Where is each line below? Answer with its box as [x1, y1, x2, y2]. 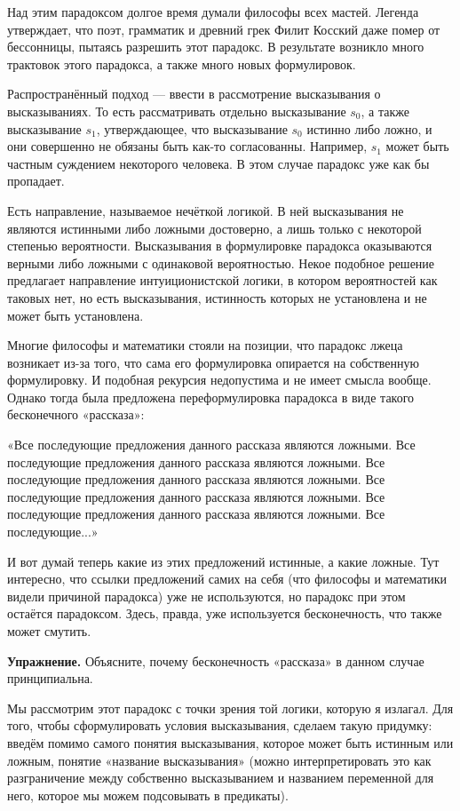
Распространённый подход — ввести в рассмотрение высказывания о [7, 84, 381, 103]
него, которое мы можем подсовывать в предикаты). [7, 785, 289, 804]
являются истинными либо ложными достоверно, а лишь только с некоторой [7, 219, 422, 237]
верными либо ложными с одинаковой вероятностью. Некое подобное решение [7, 253, 435, 272]
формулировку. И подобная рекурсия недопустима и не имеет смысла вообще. [7, 370, 432, 389]
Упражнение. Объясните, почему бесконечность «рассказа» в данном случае [7, 651, 424, 670]
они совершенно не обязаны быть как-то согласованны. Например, [7, 137, 368, 155]
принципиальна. [7, 669, 93, 688]
